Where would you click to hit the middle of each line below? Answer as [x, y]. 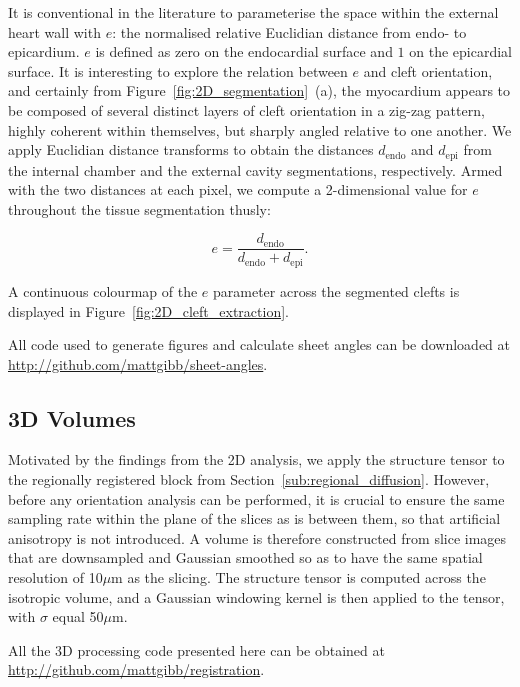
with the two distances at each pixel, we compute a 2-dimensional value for [238, 189]
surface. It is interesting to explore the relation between [178, 70]
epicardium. [44, 51]
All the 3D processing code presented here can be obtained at [196, 649]
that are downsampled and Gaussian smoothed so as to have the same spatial [245, 557]
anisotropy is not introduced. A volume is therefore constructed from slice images [257, 537]
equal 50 [78, 616]
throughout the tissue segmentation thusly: [139, 208]
